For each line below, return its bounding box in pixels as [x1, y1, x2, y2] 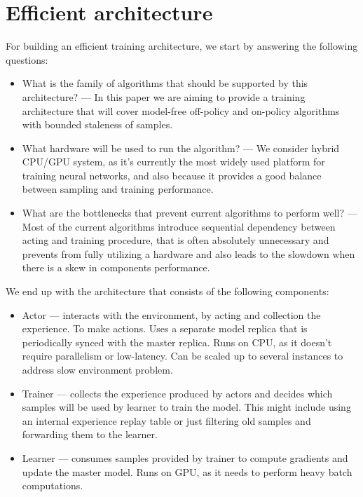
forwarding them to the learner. [22, 427, 158, 442]
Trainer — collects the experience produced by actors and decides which [22, 386, 333, 400]
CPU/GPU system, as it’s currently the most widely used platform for [22, 154, 325, 169]
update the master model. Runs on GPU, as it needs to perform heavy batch [22, 464, 352, 479]
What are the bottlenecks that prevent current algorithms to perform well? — [22, 205, 357, 220]
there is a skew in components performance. [22, 260, 210, 275]
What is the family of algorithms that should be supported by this [22, 76, 308, 90]
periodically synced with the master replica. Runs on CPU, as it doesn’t [22, 334, 332, 349]
